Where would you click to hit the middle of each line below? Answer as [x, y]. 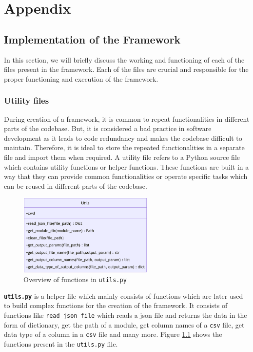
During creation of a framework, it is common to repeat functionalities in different [127, 119]
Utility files [27, 100]
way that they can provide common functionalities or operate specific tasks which [126, 176]
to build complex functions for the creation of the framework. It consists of [116, 305]
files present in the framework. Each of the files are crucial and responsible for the [126, 69]
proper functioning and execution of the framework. [81, 78]
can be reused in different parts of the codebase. [76, 186]
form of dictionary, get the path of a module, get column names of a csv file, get [124, 324]
